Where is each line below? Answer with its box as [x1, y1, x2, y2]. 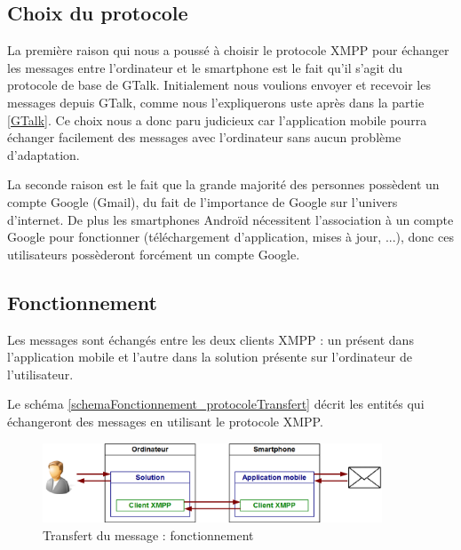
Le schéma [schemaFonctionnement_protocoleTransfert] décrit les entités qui [7, 395, 425, 413]
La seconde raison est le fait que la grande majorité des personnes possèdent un [7, 175, 440, 194]
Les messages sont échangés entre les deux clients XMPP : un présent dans [7, 330, 414, 348]
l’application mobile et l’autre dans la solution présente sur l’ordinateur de [7, 347, 412, 366]
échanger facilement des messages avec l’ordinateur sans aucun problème [7, 128, 401, 147]
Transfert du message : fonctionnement [43, 525, 254, 544]
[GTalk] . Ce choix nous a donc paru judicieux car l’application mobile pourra [7, 110, 427, 129]
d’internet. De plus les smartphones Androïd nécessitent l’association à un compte [7, 210, 454, 228]
